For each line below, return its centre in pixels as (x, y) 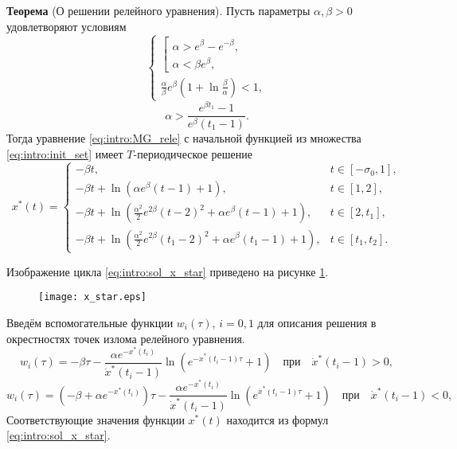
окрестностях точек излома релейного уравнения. (126, 338)
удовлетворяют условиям (66, 26)
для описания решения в (317, 323)
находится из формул (277, 419)
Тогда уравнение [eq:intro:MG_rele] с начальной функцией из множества (184, 137)
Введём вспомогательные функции (90, 323)
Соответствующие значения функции (96, 419)
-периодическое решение (193, 153)
